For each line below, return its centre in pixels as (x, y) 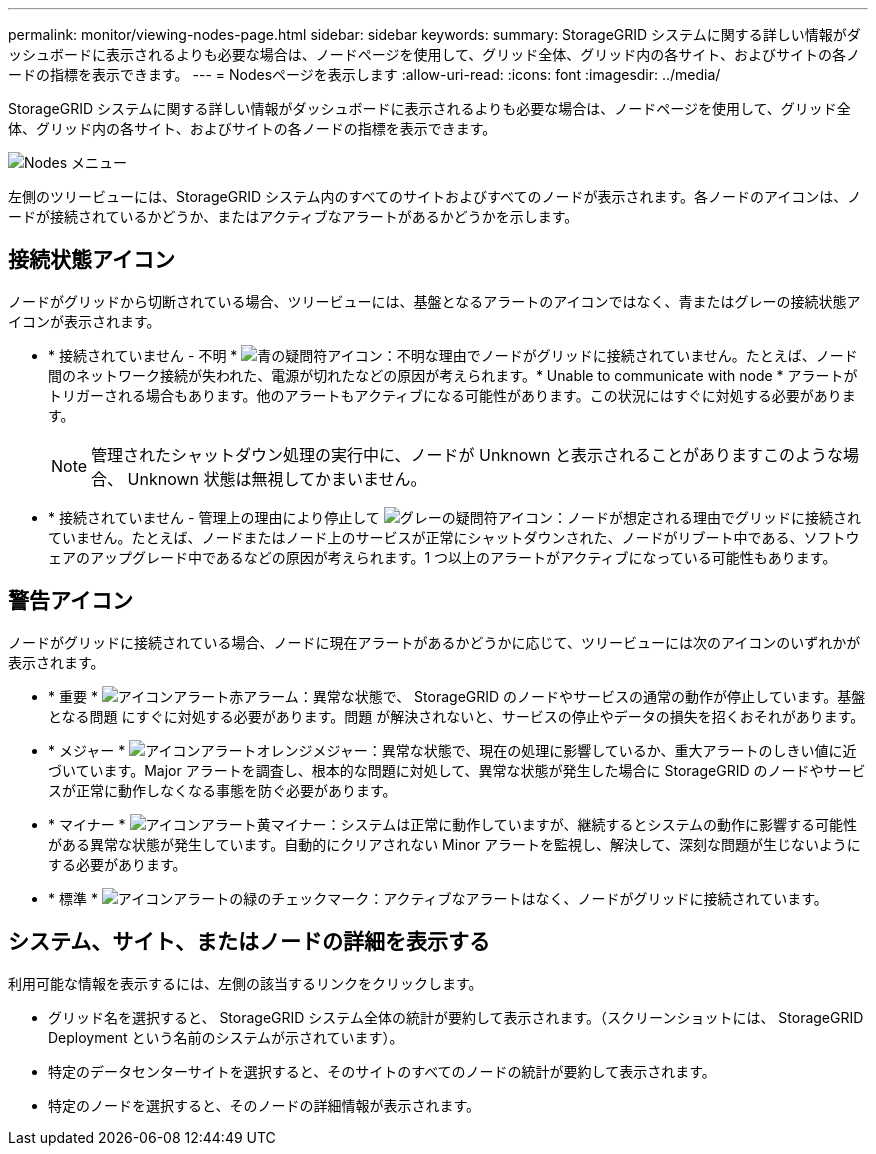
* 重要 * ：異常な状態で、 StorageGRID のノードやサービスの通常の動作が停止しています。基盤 (457, 696)
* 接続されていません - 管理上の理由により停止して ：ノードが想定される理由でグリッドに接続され (454, 517)
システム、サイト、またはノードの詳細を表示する (249, 942)
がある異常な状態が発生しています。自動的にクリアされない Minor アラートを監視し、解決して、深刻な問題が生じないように (454, 844)
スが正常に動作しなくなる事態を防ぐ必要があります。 (222, 790)
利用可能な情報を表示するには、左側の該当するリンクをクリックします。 (245, 983)
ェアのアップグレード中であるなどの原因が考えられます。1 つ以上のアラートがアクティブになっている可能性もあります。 (442, 557)
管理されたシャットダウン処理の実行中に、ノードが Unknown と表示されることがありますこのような (467, 454)
